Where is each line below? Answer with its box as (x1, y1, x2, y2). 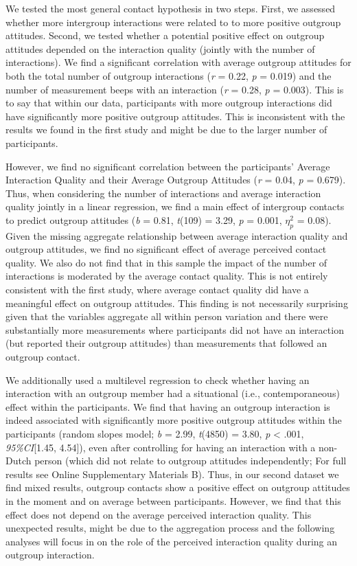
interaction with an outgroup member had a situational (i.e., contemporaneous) (5, 386, 340, 400)
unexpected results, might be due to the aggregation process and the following (5, 521, 335, 535)
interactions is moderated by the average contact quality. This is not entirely (5, 269, 328, 283)
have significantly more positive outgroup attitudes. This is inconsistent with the (5, 109, 345, 123)
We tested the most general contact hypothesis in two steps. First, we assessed (5, 1, 336, 15)
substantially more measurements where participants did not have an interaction (5, 322, 344, 337)
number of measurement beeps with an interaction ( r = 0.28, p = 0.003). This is (5, 82, 344, 96)
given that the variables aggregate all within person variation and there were (5, 309, 328, 324)
